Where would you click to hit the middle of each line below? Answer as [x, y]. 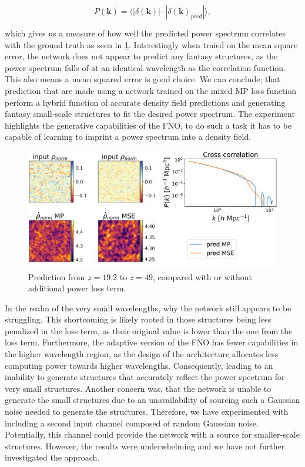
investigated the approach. [52, 457]
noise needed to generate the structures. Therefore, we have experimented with [147, 411]
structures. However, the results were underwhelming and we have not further [145, 446]
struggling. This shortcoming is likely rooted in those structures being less [138, 319]
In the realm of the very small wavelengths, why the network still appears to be [148, 308]
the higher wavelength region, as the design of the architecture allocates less [142, 354]
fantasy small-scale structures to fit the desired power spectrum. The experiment [150, 114]
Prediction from [57, 276]
